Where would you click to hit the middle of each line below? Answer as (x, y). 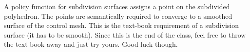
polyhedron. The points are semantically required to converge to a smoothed (118, 16)
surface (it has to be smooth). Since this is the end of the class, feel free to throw (125, 34)
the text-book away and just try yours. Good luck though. (91, 44)
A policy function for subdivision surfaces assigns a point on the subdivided (117, 6)
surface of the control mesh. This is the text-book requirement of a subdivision (122, 25)
